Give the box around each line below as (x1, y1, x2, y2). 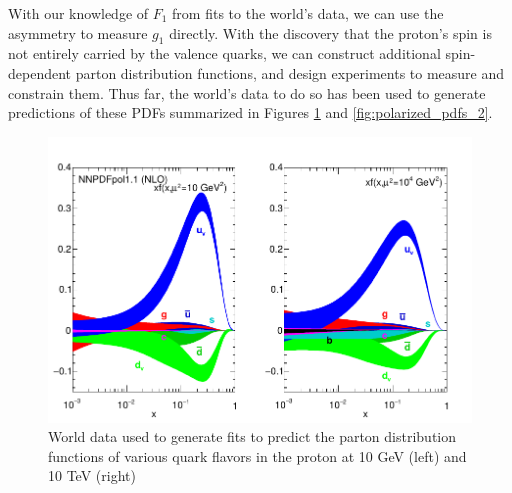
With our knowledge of (8, 3, 149, 23)
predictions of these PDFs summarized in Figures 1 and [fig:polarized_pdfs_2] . (8, 102, 493, 123)
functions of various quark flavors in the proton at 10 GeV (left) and (48, 445, 467, 466)
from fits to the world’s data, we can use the (172, 3, 444, 23)
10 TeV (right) (48, 465, 136, 486)
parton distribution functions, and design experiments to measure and (75, 62, 505, 83)
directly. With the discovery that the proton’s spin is (169, 22, 492, 43)
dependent (8, 62, 72, 83)
